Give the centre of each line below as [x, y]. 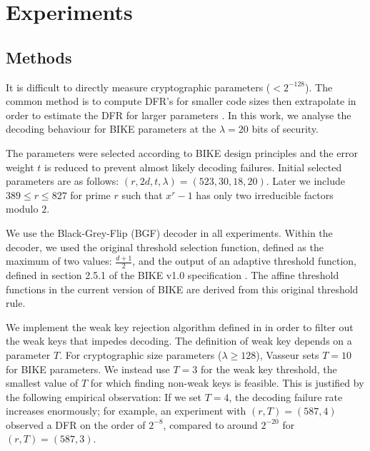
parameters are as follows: [62, 181]
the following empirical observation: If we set [104, 396]
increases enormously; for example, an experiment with [126, 411]
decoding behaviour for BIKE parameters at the [111, 129]
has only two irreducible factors [265, 194]
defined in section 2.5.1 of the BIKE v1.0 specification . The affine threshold [172, 274]
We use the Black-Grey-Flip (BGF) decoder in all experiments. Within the [169, 232]
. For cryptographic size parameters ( [141, 354]
